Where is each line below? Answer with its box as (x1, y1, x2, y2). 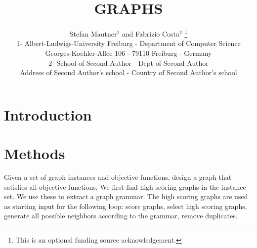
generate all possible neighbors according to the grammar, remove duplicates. (4, 210, 238, 221)
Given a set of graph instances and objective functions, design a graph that (4, 172, 232, 182)
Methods (4, 143, 65, 164)
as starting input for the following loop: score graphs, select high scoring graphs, (4, 201, 247, 211)
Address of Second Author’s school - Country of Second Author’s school (20, 67, 237, 78)
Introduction (4, 104, 92, 124)
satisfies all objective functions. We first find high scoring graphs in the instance (4, 181, 246, 192)
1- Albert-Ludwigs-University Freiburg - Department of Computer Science (16, 38, 241, 48)
